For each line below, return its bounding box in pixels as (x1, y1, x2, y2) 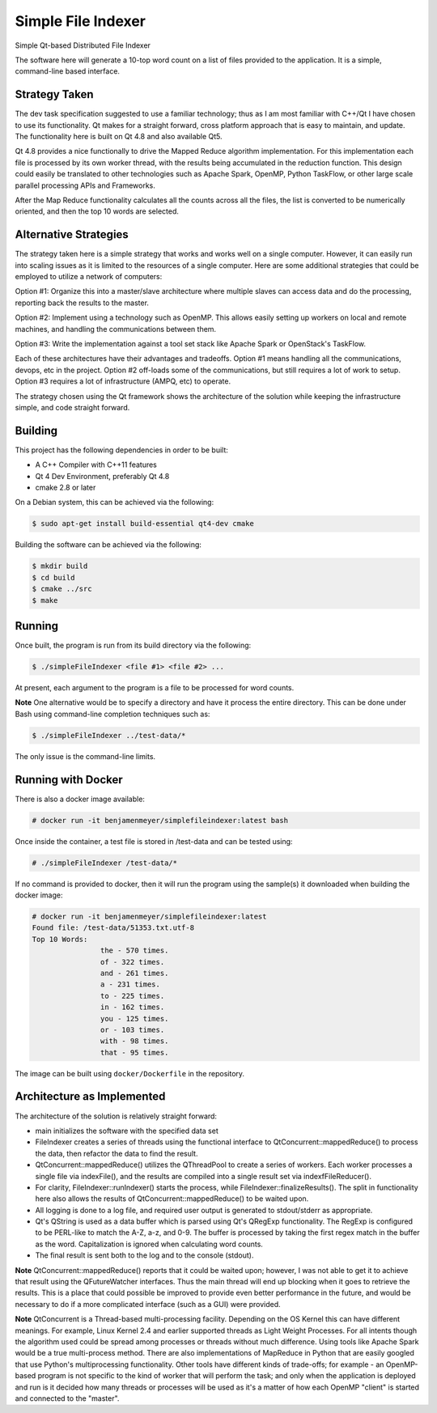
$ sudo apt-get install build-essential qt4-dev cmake (32, 519, 254, 528)
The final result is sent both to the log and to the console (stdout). (35, 1250, 254, 1260)
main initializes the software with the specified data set (35, 1126, 218, 1135)
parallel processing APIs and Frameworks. (15, 180, 155, 190)
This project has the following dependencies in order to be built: (15, 445, 228, 455)
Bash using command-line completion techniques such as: (15, 709, 210, 719)
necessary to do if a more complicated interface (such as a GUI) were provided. (15, 1299, 281, 1309)
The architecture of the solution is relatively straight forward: (15, 1111, 218, 1121)
